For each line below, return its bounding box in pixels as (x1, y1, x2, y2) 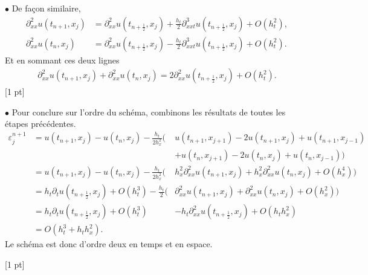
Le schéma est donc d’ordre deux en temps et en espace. (5, 238, 213, 250)
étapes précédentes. (5, 117, 76, 130)
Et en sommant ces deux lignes (5, 53, 120, 66)
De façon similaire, (11, 2, 81, 14)
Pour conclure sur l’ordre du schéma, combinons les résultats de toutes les (11, 105, 286, 118)
